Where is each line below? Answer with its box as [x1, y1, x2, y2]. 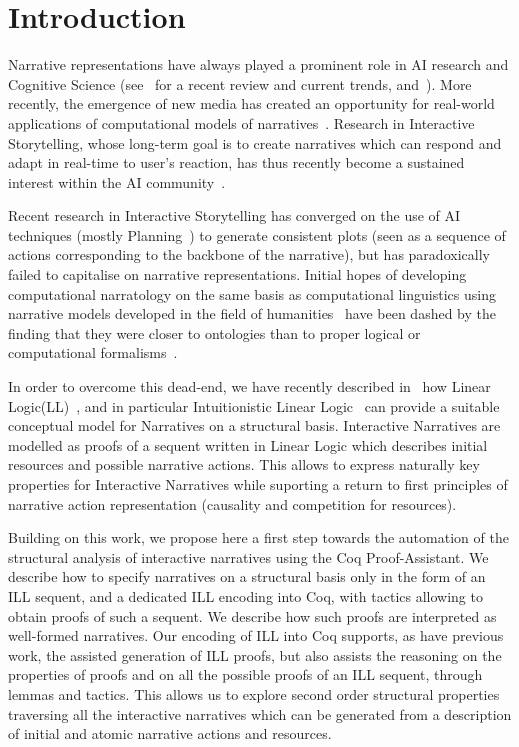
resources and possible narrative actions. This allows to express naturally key [8, 454, 480, 475]
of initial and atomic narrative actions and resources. [8, 723, 332, 744]
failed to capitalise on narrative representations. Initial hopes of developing [8, 264, 467, 285]
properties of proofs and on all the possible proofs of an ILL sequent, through [8, 664, 483, 685]
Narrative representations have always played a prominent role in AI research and [8, 54, 509, 75]
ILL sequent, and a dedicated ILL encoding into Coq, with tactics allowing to [8, 585, 483, 606]
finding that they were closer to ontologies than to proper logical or [8, 322, 421, 343]
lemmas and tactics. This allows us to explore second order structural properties [8, 683, 500, 704]
